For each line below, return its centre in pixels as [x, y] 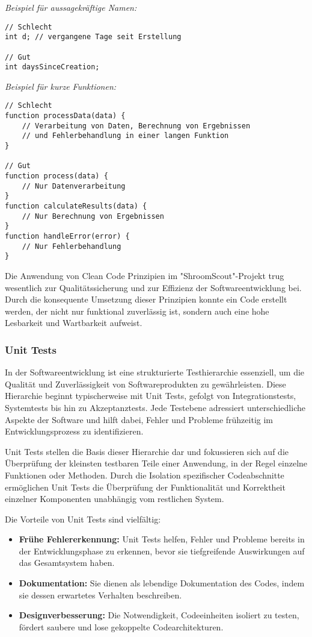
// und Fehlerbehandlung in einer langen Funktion [125, 136]
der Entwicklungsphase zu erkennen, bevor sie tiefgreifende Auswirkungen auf [162, 551]
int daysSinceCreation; [52, 67]
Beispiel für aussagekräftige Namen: [71, 7]
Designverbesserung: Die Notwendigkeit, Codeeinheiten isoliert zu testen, [159, 615]
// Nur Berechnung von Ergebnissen [93, 216]
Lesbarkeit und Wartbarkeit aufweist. [74, 323]
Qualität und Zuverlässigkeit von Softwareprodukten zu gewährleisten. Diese [145, 384]
